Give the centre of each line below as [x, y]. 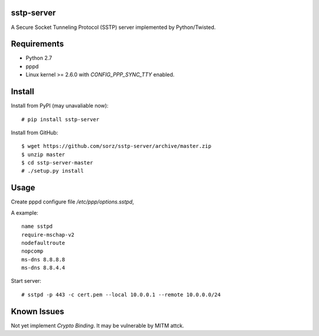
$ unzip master [43, 154]
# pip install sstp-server [61, 119]
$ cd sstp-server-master [57, 163]
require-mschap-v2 [48, 235]
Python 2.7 [39, 58]
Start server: [26, 281]
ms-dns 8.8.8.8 [43, 259]
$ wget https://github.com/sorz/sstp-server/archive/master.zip [117, 146]
